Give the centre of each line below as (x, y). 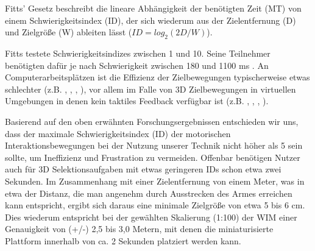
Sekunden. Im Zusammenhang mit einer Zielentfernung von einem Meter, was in (155, 181)
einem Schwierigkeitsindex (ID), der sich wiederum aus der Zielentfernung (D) (150, 20)
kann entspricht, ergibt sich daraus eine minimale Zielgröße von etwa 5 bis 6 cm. (155, 205)
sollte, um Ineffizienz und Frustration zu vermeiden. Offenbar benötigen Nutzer (153, 157)
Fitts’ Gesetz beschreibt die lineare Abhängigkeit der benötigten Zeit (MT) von (153, 8)
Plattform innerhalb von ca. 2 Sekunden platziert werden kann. (123, 240)
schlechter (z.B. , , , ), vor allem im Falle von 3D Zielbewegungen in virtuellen (150, 89)
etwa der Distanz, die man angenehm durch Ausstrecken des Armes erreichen (149, 193)
